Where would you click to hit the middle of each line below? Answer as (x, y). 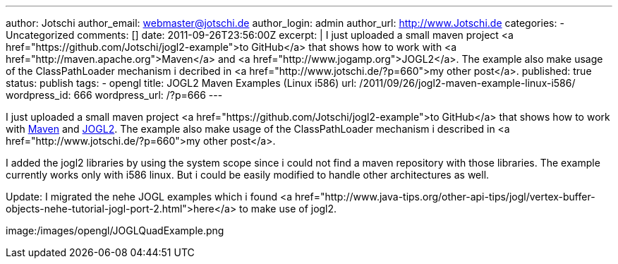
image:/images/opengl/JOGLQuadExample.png (115, 230)
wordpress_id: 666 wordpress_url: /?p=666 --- (114, 95)
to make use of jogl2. (288, 209)
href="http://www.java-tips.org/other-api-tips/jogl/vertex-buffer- (445, 197)
